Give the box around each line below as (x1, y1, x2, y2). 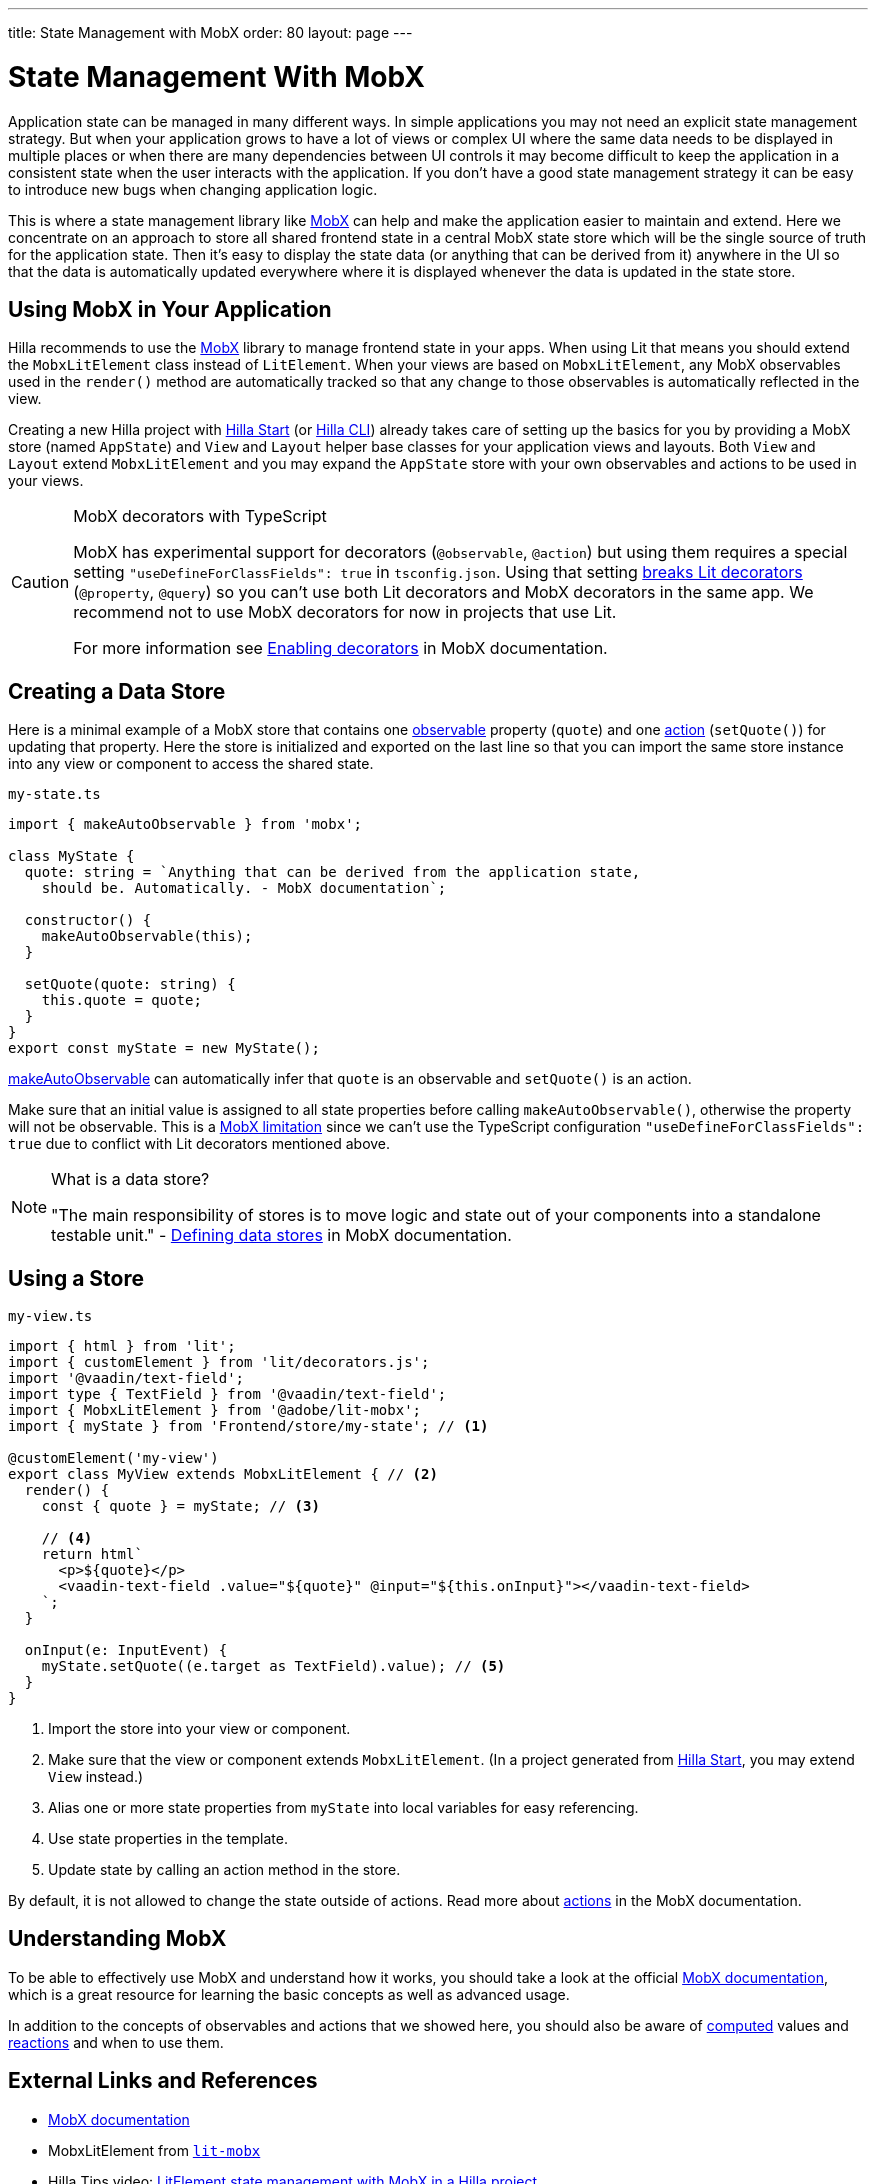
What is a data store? (51, 1169, 210, 1190)
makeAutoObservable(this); (41, 928, 253, 945)
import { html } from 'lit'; (8, 1338, 236, 1355)
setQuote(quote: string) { (24, 976, 236, 993)
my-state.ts (8, 786, 101, 803)
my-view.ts (8, 1308, 93, 1325)
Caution (11, 572, 70, 593)
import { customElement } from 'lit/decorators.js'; (8, 1354, 430, 1371)
